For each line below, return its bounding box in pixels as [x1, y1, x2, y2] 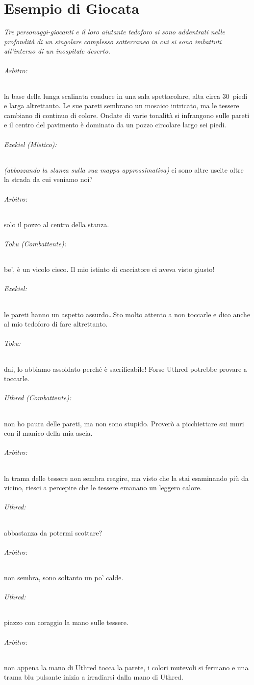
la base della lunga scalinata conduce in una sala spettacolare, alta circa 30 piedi [4, 90, 248, 101]
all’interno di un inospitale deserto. [4, 46, 110, 56]
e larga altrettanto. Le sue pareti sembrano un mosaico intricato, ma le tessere [4, 100, 239, 111]
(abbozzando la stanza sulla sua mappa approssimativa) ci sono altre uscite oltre [4, 164, 244, 175]
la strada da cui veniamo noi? [4, 174, 93, 184]
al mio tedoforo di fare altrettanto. [4, 319, 108, 329]
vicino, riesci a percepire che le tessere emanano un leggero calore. [4, 482, 202, 493]
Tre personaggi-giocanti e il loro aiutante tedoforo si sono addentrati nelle [4, 27, 225, 37]
